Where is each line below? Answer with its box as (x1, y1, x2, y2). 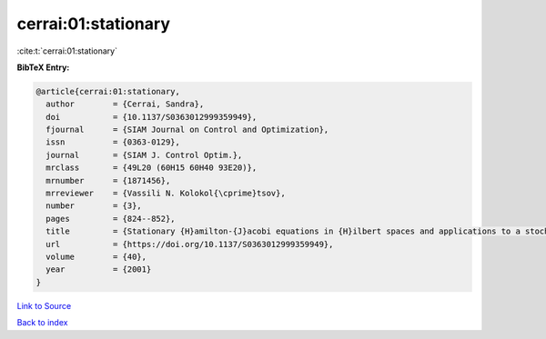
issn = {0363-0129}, (45, 137, 181, 147)
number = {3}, (45, 201, 143, 211)
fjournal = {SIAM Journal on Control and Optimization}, (45, 125, 329, 135)
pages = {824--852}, (45, 214, 177, 224)
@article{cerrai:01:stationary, (35, 86, 181, 96)
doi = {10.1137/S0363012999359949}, (45, 112, 258, 122)
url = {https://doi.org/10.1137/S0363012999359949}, (45, 239, 334, 249)
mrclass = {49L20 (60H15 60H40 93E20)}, (45, 163, 258, 173)
